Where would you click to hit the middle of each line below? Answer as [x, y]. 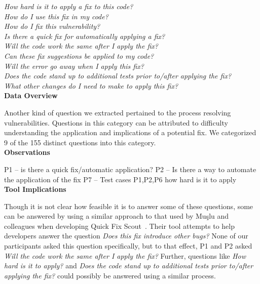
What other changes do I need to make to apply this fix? [91, 85]
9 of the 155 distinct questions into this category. [80, 142]
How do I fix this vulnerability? [52, 26]
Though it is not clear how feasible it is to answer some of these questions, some [129, 206]
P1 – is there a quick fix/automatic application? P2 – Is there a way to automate [130, 169]
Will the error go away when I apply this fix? [74, 66]
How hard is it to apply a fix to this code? [69, 6]
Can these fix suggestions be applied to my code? [79, 55]
